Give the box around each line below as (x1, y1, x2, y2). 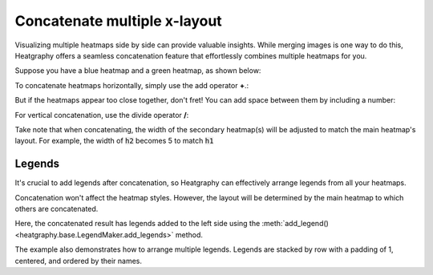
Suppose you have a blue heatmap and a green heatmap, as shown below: (14, 66, 261, 75)
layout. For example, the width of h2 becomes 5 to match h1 (14, 136, 214, 146)
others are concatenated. (14, 204, 99, 213)
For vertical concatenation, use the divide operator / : (14, 110, 189, 119)
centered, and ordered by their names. (14, 256, 143, 265)
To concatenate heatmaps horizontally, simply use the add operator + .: (14, 80, 249, 90)
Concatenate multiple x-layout (14, 12, 222, 30)
